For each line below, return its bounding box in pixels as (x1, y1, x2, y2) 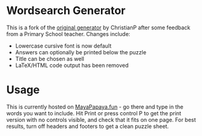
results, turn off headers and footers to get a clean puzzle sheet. (6, 123, 170, 130)
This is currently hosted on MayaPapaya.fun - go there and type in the (6, 103, 184, 110)
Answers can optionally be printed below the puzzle (15, 48, 147, 55)
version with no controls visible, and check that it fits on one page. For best (6, 116, 196, 123)
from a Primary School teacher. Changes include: (6, 30, 130, 37)
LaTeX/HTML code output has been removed (15, 62, 129, 69)
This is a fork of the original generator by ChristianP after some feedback (6, 24, 191, 31)
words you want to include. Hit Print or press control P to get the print (6, 109, 182, 116)
